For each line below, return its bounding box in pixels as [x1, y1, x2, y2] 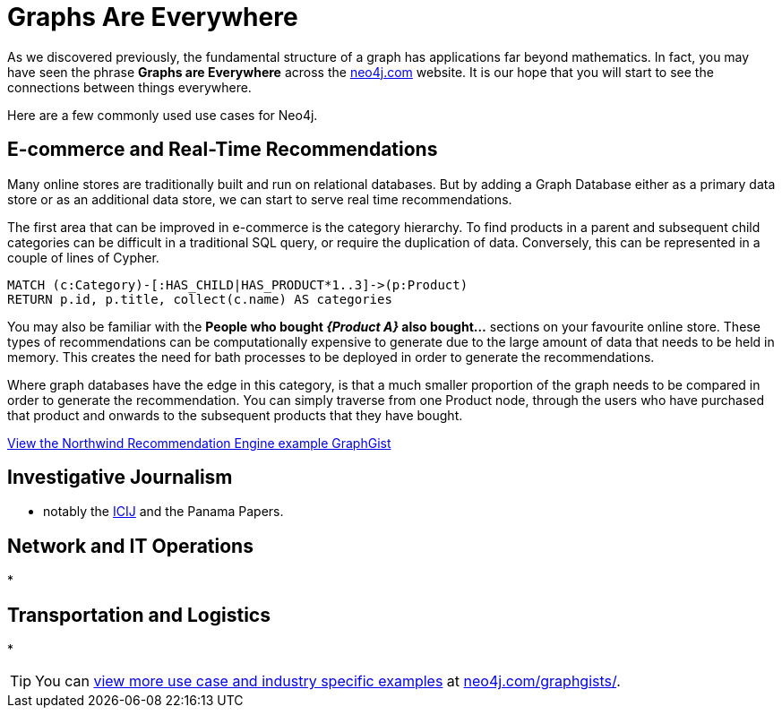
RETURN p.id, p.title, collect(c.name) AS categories [7, 291, 392, 306]
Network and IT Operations [7, 534, 254, 557]
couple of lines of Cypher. [7, 249, 159, 265]
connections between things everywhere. [7, 79, 252, 95]
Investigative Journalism [7, 466, 233, 489]
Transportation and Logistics [7, 603, 271, 626]
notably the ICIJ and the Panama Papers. [43, 504, 284, 520]
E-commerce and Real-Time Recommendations [7, 138, 438, 161]
